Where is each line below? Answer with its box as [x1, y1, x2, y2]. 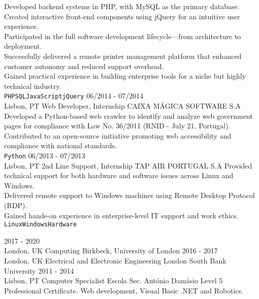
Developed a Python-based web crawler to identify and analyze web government [4, 110, 253, 121]
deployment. [4, 41, 42, 51]
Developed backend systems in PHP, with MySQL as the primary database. [4, 1, 240, 11]
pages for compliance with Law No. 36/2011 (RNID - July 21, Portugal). [4, 120, 231, 131]
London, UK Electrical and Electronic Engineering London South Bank [4, 255, 226, 266]
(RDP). [4, 200, 27, 210]
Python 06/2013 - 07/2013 [4, 150, 85, 160]
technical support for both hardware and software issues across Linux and [4, 170, 234, 181]
